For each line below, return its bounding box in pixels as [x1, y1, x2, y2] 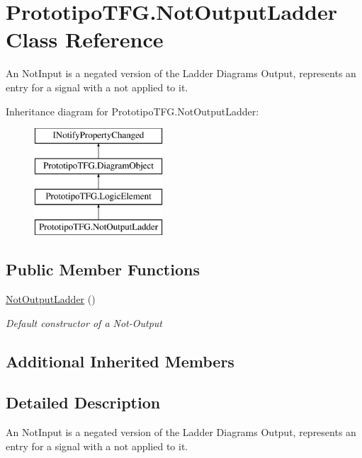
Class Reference [6, 25, 164, 54]
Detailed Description [6, 391, 161, 413]
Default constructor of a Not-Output [6, 315, 163, 330]
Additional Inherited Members [6, 350, 234, 372]
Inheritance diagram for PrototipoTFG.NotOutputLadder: [6, 103, 259, 118]
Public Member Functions [6, 258, 200, 280]
